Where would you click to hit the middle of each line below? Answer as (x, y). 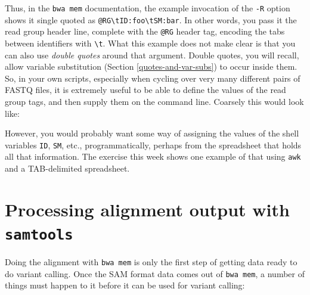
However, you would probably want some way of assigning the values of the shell (152, 133)
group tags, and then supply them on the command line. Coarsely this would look (154, 101)
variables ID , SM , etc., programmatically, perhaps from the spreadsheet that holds (153, 145)
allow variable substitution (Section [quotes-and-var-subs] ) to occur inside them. (151, 66)
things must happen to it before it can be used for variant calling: (125, 285)
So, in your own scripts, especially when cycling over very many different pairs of (153, 78)
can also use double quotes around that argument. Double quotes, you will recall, (152, 55)
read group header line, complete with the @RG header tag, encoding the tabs (145, 31)
